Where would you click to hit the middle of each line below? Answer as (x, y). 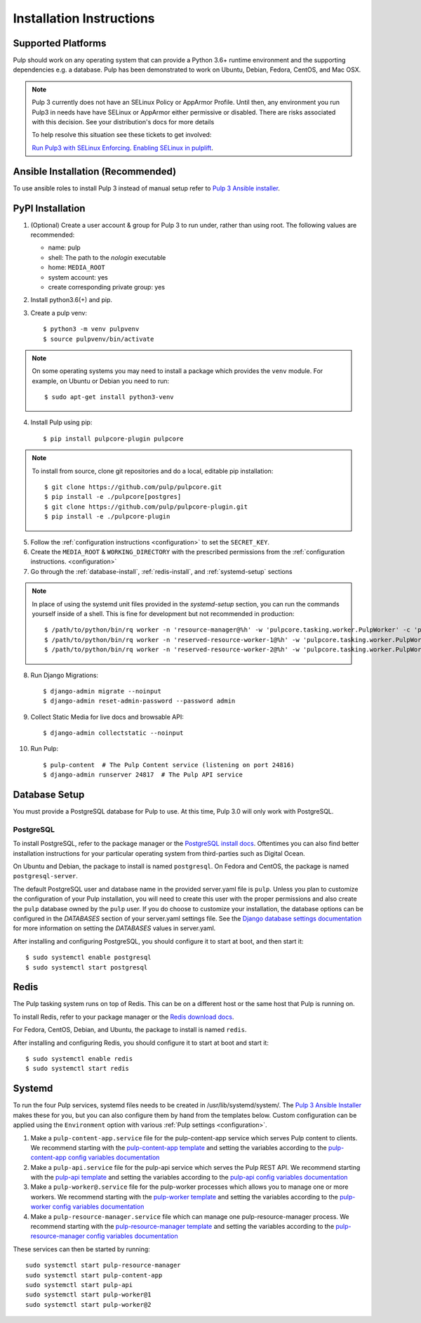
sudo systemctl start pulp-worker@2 (88, 1304)
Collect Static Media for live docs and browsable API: (107, 717)
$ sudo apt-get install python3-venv (109, 397)
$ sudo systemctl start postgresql (87, 967)
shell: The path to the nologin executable (107, 257)
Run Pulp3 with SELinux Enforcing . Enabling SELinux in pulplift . (122, 148)
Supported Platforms (60, 43)
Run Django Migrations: (64, 675)
